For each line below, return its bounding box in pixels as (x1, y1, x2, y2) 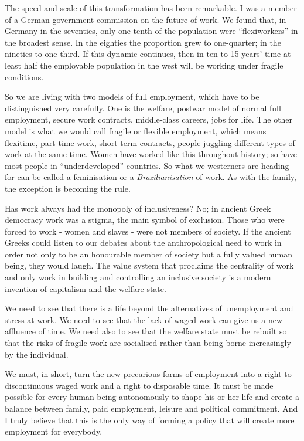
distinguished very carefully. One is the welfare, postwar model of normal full (5, 101, 281, 114)
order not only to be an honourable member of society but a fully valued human (5, 247, 293, 260)
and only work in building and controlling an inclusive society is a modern (5, 271, 271, 283)
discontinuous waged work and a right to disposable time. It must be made (5, 379, 274, 391)
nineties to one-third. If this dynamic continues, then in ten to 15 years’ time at (5, 48, 291, 60)
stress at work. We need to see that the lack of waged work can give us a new (5, 313, 283, 325)
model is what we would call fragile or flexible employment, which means (5, 124, 267, 137)
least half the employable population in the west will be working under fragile (5, 59, 283, 71)
